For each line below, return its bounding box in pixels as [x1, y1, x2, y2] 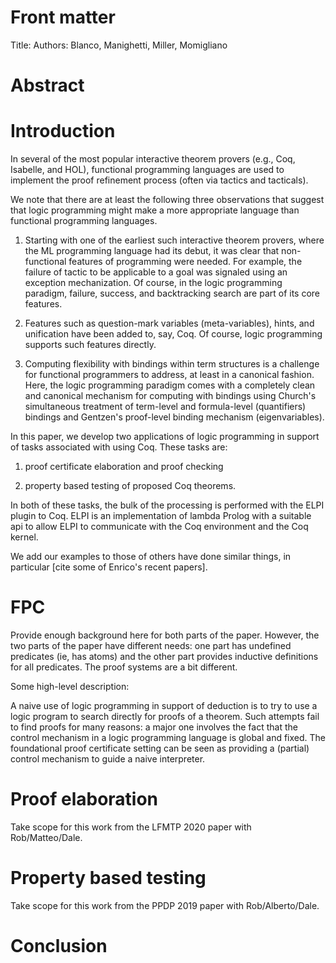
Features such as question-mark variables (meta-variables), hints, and [24, 317, 315, 330]
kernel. [10, 531, 39, 543]
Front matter [10, 6, 116, 29]
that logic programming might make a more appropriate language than [10, 204, 300, 216]
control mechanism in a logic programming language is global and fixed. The [10, 732, 326, 743]
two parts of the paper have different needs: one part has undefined [10, 640, 292, 651]
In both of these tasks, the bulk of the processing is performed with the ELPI [10, 499, 325, 511]
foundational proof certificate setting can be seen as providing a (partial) [10, 742, 310, 754]
